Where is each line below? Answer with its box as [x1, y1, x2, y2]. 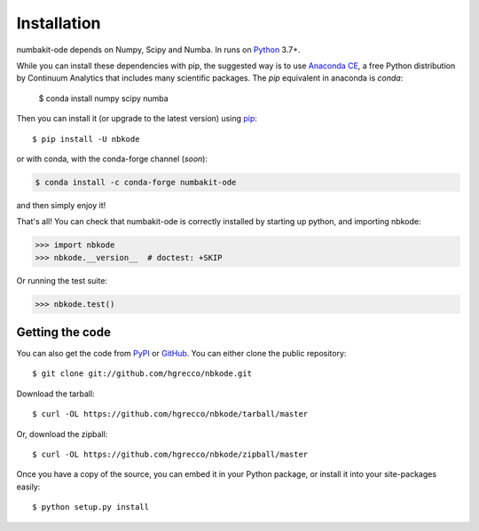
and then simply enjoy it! [16, 199, 106, 210]
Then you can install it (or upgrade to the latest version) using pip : [16, 113, 257, 124]
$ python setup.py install [32, 502, 150, 512]
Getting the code [16, 324, 111, 340]
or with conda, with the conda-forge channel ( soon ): [16, 153, 208, 164]
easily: [16, 481, 41, 492]
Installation [16, 13, 101, 33]
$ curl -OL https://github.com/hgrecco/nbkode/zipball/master [32, 449, 309, 460]
